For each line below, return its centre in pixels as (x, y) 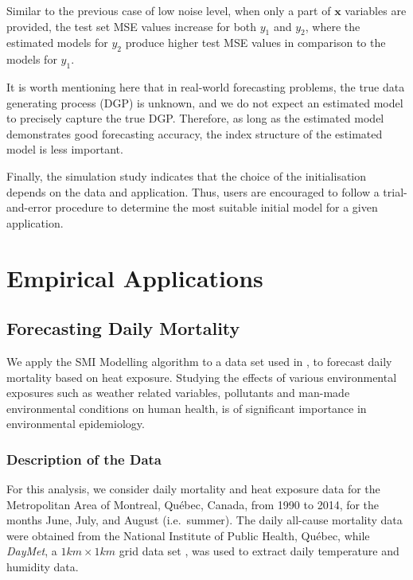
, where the (333, 26)
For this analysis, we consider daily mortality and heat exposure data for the (193, 489)
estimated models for (57, 43)
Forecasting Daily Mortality (123, 328)
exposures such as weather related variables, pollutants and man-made (178, 393)
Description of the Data (84, 459)
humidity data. (43, 567)
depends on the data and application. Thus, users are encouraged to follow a (193, 191)
